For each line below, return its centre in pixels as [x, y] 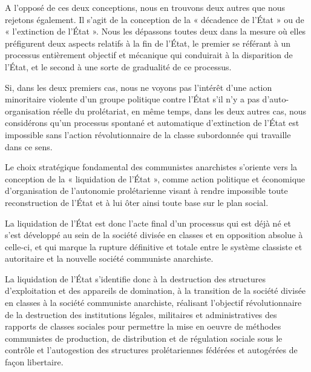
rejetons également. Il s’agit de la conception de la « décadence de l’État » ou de [155, 19]
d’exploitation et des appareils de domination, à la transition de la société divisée [155, 291]
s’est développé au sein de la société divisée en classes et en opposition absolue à [154, 235]
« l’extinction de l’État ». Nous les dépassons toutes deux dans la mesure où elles [155, 31]
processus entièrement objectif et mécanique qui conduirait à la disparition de [149, 55]
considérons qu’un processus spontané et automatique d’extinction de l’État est [152, 123]
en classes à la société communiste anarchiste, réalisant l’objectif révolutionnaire [153, 303]
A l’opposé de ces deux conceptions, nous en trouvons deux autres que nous [145, 7]
